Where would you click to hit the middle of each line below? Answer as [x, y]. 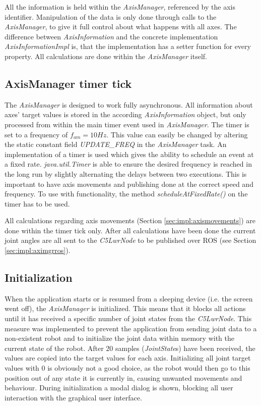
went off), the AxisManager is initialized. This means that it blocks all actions [125, 308]
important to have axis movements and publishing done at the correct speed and [129, 184]
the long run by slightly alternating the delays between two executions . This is [126, 173]
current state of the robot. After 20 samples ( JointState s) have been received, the [130, 348]
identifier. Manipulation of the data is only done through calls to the [111, 16]
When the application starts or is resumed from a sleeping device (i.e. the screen [129, 298]
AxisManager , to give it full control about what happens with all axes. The [121, 27]
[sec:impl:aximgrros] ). [38, 250]
